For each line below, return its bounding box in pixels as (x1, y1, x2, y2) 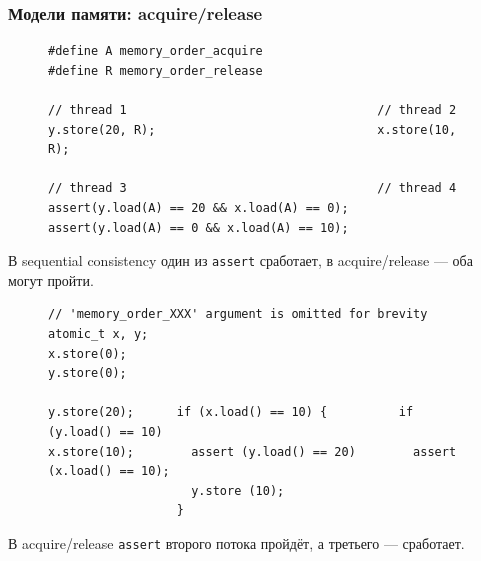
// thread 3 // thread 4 (48, 181, 457, 196)
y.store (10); (191, 483, 285, 498)
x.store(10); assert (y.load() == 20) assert (48, 444, 457, 459)
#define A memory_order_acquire (48, 44, 263, 59)
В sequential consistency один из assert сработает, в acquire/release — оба (8, 250, 473, 271)
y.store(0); (48, 366, 127, 381)
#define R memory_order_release (48, 63, 263, 78)
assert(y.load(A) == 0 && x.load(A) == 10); (48, 220, 349, 235)
